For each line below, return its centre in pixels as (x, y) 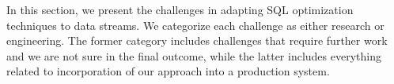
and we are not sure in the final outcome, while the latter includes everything (194, 55)
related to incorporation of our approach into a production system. (168, 71)
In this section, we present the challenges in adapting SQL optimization (180, 9)
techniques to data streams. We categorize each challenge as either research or (195, 25)
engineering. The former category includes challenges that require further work (197, 40)
